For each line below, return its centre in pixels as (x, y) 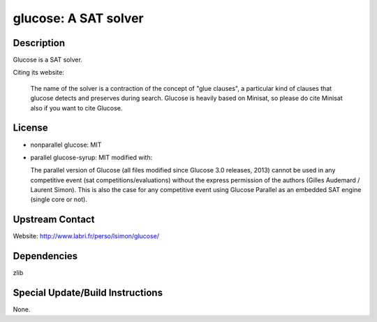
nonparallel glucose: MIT (66, 145)
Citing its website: (38, 73)
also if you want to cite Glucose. (76, 108)
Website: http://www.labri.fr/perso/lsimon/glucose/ (86, 236)
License (30, 128)
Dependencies (45, 256)
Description (39, 43)
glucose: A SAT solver (78, 18)
